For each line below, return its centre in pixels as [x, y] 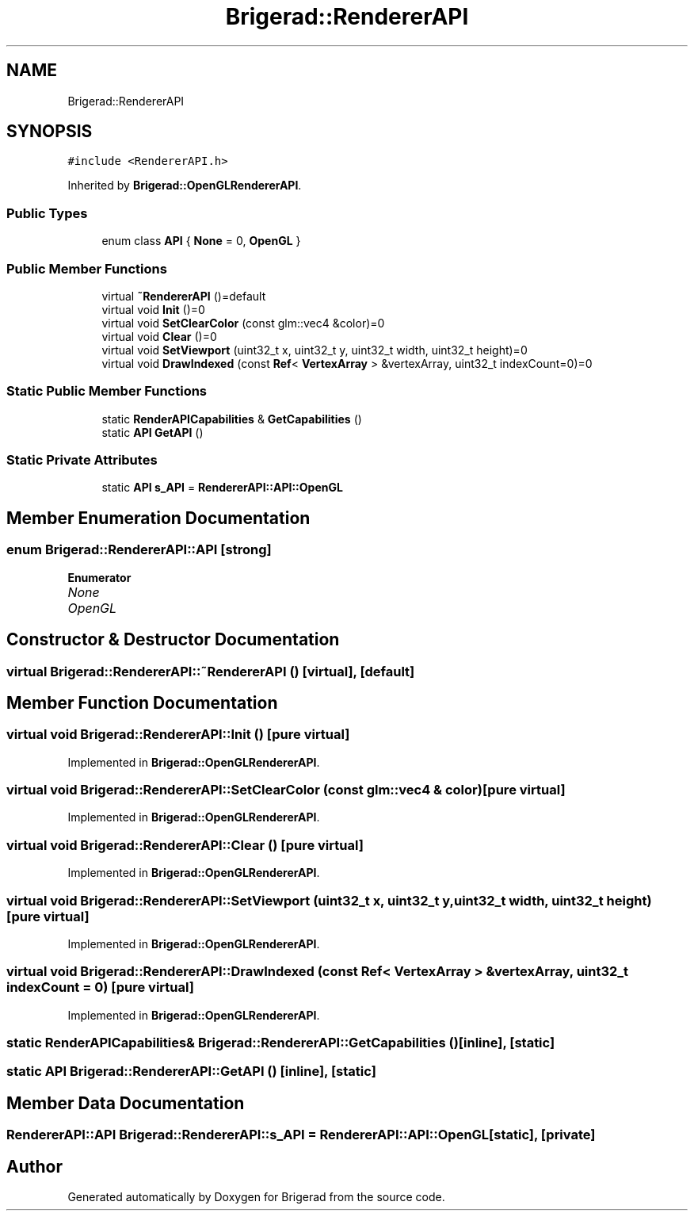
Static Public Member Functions [107, 391]
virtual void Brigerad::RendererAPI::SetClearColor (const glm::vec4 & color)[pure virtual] [286, 790]
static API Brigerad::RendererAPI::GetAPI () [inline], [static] [191, 1072]
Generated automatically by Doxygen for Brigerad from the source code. [256, 1197]
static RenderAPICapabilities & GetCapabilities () [232, 419]
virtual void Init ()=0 [153, 309]
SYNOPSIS [50, 132]
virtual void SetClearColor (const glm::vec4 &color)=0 [243, 323]
